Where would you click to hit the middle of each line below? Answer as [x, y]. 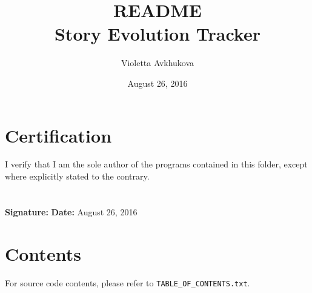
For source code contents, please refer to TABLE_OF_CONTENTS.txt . [128, 282]
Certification [58, 135]
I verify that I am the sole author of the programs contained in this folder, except [156, 164]
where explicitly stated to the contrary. [77, 176]
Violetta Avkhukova [158, 63]
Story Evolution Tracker [158, 34]
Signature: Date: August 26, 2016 [71, 211]
